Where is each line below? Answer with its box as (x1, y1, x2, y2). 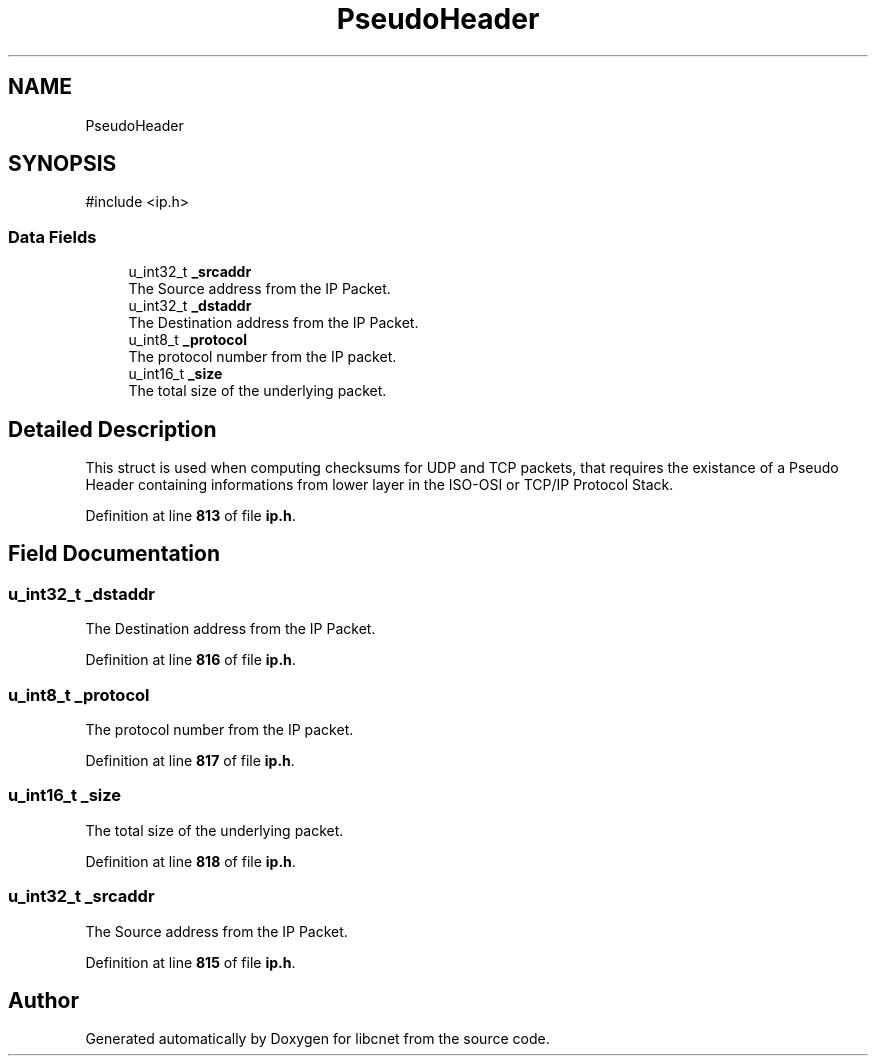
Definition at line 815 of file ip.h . (85, 953, 296, 971)
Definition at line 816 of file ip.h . (85, 651, 296, 669)
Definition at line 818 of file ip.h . (85, 852, 296, 870)
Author (8, 987, 79, 1013)
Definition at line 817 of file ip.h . (85, 752, 295, 769)
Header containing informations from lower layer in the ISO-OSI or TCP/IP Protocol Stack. (85, 476, 674, 494)
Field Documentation (8, 541, 220, 567)
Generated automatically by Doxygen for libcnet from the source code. (85, 1030, 550, 1048)
